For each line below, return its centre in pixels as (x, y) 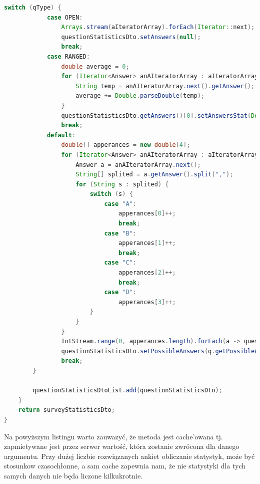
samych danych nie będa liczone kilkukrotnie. (73, 475)
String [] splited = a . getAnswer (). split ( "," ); (154, 175)
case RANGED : (68, 56)
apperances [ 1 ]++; (147, 243)
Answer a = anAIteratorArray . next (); (138, 165)
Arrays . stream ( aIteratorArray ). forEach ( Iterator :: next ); (158, 27)
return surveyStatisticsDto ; (66, 410)
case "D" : (120, 292)
